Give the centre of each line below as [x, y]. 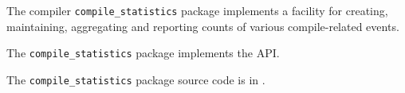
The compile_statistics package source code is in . [136, 79]
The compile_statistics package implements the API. [143, 53]
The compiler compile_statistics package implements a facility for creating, [197, 10]
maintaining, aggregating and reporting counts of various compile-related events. [203, 26]
